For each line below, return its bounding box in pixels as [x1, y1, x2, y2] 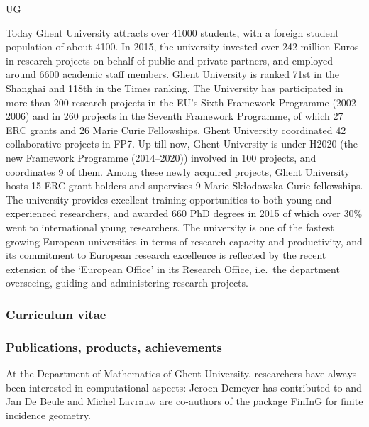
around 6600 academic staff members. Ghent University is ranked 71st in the [6, 67, 339, 82]
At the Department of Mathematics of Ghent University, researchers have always [6, 365, 357, 380]
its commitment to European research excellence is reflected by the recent [6, 248, 326, 262]
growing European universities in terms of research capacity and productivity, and [6, 233, 363, 248]
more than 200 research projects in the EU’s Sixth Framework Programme [6, 94, 329, 109]
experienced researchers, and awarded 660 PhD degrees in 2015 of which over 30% [6, 206, 363, 221]
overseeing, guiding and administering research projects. [6, 275, 248, 290]
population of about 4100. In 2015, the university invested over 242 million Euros [6, 39, 359, 54]
